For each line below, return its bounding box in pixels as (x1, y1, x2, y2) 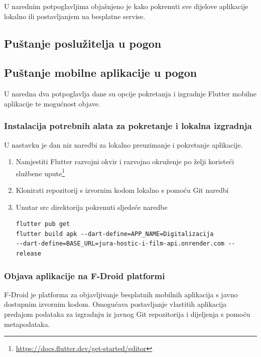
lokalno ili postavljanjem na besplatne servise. (4, 11, 146, 21)
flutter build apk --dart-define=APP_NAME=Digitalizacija (16, 230, 214, 237)
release (16, 250, 41, 257)
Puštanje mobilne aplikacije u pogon (4, 65, 197, 80)
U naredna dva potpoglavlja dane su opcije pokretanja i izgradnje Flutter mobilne (4, 88, 256, 99)
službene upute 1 (16, 166, 65, 178)
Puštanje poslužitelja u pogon (4, 35, 162, 51)
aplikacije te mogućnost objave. (4, 98, 100, 108)
